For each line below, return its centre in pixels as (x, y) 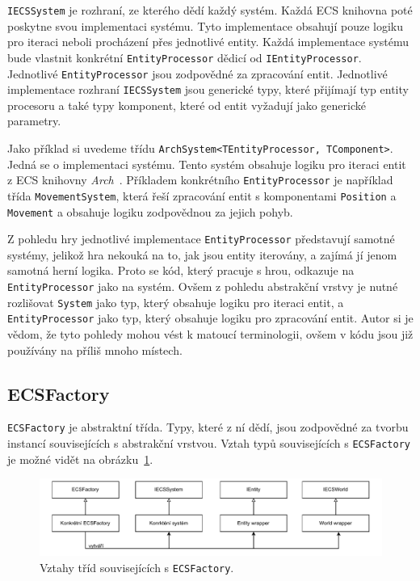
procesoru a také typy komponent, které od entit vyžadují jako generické (187, 105)
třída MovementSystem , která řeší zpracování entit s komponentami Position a (202, 195)
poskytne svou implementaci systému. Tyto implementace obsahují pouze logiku (205, 25)
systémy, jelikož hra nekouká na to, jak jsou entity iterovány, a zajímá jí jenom (202, 254)
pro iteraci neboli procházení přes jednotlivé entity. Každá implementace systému (208, 42)
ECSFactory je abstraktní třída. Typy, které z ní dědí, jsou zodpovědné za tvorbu (208, 427)
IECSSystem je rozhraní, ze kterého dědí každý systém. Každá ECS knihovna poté (210, 10)
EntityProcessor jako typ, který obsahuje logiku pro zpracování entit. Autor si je (210, 318)
